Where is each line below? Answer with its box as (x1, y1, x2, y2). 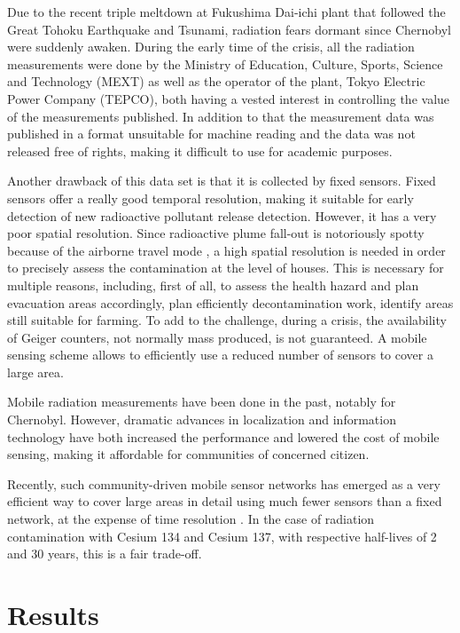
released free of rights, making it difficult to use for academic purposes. (7, 141, 393, 160)
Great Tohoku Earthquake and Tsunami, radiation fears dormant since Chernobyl (7, 20, 451, 38)
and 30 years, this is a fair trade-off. (7, 544, 202, 563)
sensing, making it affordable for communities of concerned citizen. (7, 445, 370, 463)
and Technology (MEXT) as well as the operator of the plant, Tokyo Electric (7, 72, 425, 91)
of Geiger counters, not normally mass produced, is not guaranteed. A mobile (7, 328, 427, 346)
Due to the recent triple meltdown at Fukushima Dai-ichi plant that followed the (7, 3, 446, 20)
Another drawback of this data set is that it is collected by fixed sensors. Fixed (7, 171, 436, 190)
